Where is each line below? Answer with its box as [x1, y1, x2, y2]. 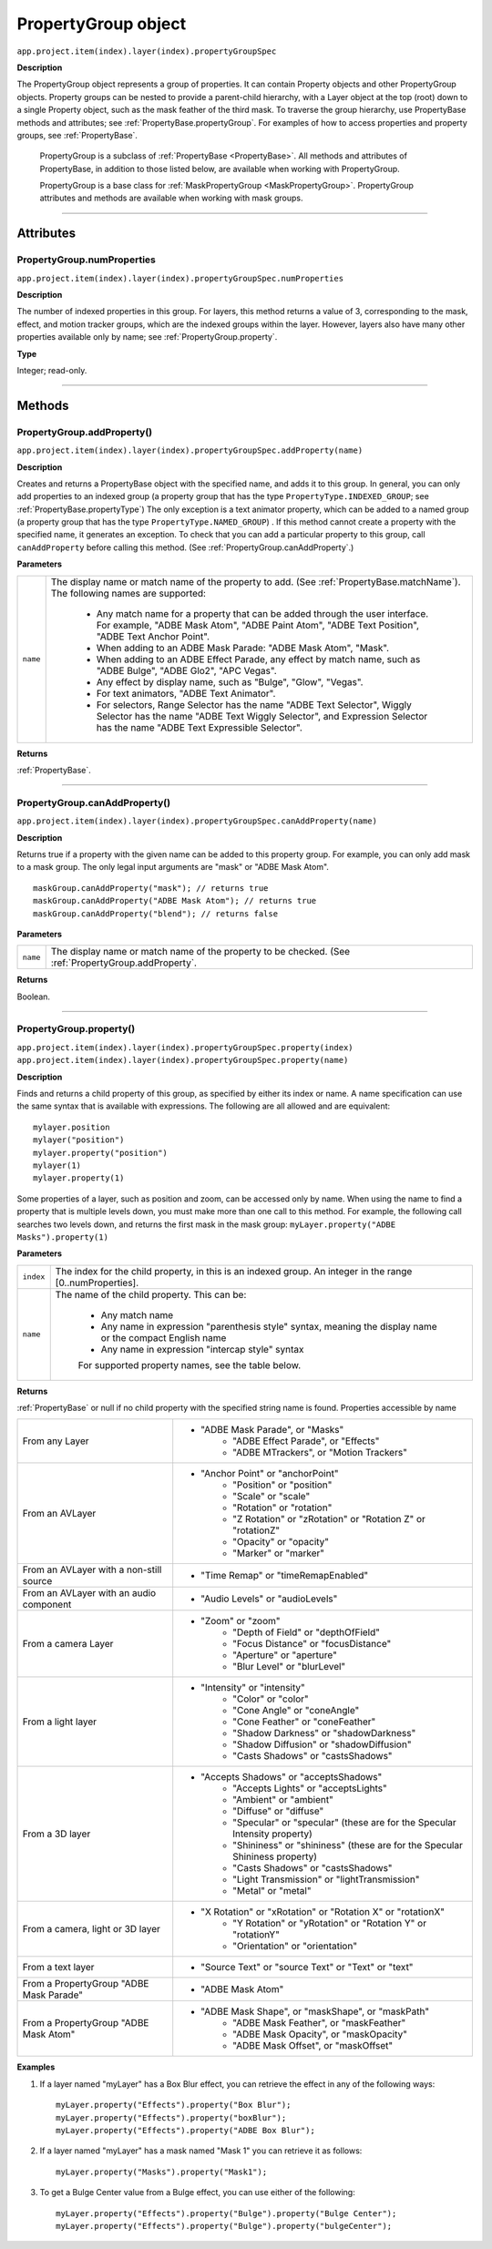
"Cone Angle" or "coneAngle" [232, 1704, 360, 1717]
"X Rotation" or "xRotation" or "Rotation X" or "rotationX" [200, 1906, 446, 1918]
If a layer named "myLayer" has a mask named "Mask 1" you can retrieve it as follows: [39, 2145, 363, 2156]
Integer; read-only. [16, 364, 87, 375]
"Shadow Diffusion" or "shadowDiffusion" [232, 1738, 412, 1751]
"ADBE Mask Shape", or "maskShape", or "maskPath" [200, 2005, 430, 2018]
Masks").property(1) [16, 1232, 109, 1242]
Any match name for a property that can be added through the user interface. [96, 607, 429, 619]
